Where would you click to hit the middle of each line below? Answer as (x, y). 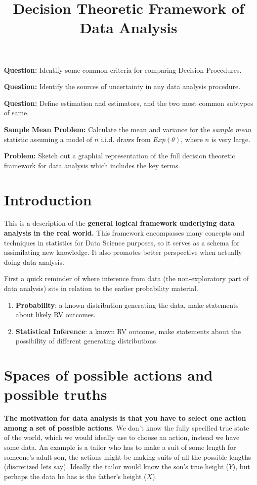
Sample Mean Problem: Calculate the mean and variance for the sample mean (128, 129)
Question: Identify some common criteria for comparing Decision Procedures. (123, 70)
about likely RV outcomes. (56, 315)
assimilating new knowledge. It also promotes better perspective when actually (123, 252)
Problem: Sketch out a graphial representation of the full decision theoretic (120, 156)
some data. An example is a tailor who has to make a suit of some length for (120, 447)
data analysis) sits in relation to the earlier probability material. (101, 288)
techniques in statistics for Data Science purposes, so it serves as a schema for (122, 242)
